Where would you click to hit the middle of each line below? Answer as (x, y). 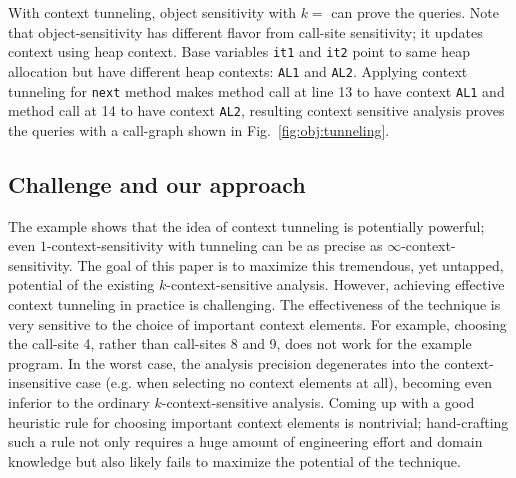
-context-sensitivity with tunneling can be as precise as (214, 245)
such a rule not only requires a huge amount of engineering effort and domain (245, 441)
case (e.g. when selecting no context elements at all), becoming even (284, 382)
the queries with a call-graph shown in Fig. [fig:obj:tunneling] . (199, 129)
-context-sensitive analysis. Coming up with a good (318, 401)
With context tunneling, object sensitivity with (152, 12)
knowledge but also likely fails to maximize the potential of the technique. (234, 460)
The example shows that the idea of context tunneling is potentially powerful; (246, 225)
